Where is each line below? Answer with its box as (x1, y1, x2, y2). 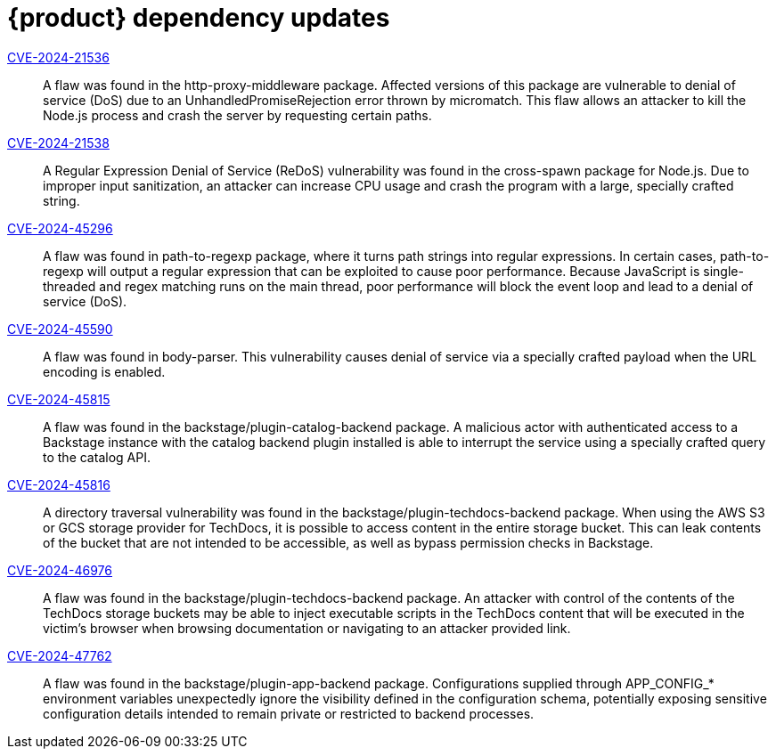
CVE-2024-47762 (7, 647, 112, 663)
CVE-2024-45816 (7, 476, 110, 492)
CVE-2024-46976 (7, 562, 112, 578)
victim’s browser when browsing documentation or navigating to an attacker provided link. (43, 620, 571, 636)
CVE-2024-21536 (7, 49, 110, 65)
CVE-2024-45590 (7, 321, 113, 337)
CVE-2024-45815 (7, 391, 110, 407)
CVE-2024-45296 (7, 220, 113, 236)
